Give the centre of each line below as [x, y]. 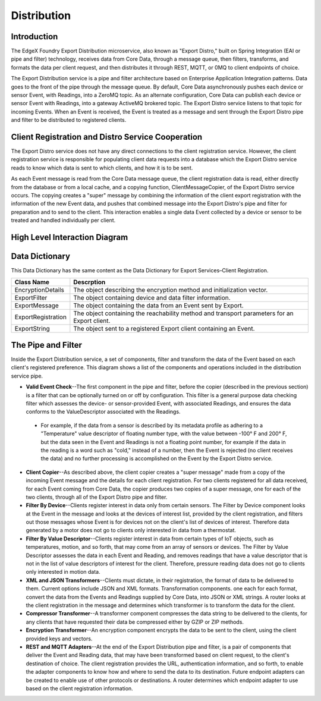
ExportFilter [31, 297]
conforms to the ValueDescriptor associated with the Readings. [103, 412]
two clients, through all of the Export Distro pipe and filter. [97, 497]
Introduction [34, 37]
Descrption [89, 282]
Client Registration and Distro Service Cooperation [107, 137]
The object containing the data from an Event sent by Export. [158, 305]
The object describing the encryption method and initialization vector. [171, 290]
